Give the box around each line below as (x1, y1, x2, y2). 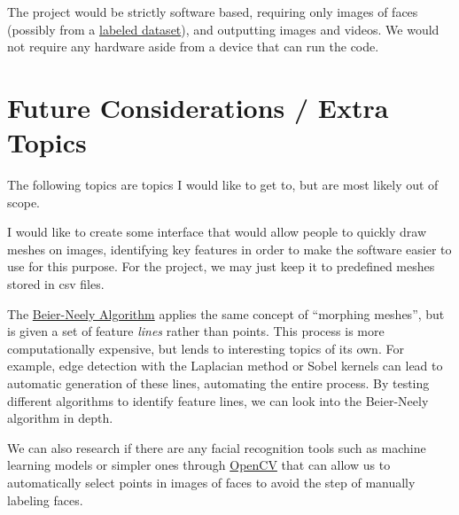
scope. (7, 192, 41, 211)
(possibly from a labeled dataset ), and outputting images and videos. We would (7, 20, 440, 38)
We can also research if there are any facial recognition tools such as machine (7, 438, 426, 456)
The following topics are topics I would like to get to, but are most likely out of (7, 176, 439, 194)
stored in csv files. (7, 275, 105, 293)
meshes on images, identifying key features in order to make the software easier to (7, 239, 452, 258)
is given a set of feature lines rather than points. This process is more (7, 322, 385, 340)
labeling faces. (7, 490, 83, 509)
